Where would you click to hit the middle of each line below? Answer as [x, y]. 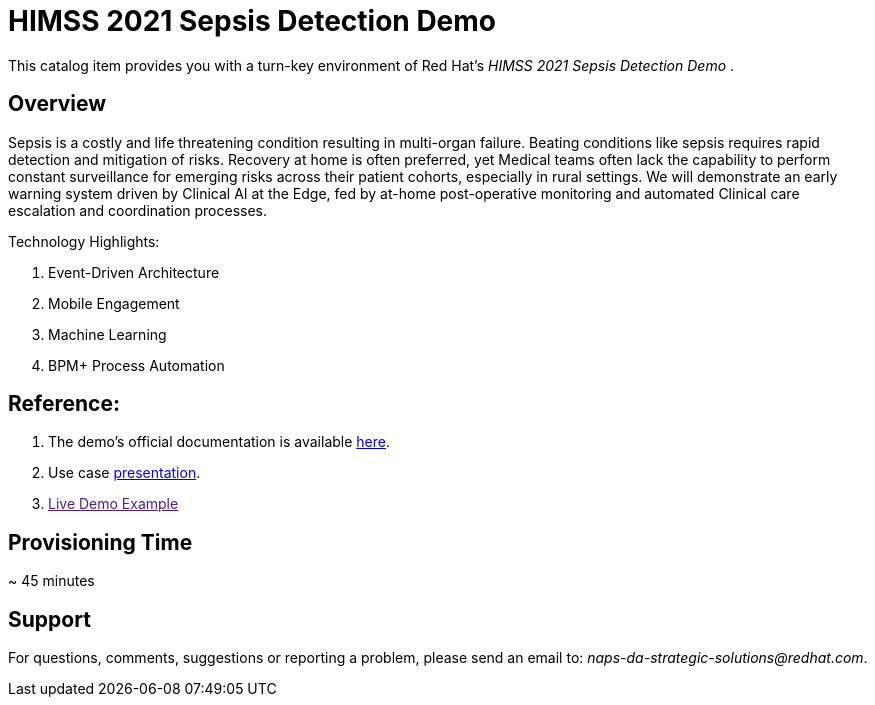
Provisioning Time [100, 542]
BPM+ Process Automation [136, 365]
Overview [57, 104]
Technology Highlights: [84, 241]
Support [49, 619]
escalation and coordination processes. [138, 210]
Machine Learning [107, 334]
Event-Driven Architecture [134, 272]
